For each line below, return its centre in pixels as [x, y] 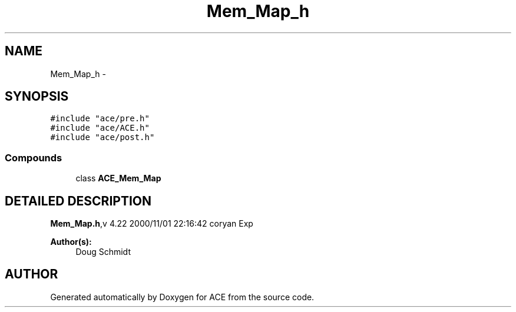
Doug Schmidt [103, 252]
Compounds [34, 157]
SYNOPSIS [37, 97]
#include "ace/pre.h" [100, 119]
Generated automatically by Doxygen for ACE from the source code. [182, 297]
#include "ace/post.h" [102, 137]
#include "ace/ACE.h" [100, 128]
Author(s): [71, 242]
